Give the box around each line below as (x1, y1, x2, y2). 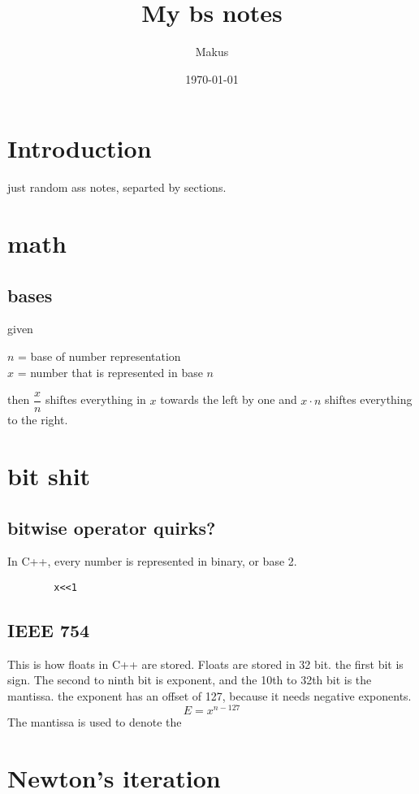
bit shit (7, 459, 91, 492)
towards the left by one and (160, 391, 297, 408)
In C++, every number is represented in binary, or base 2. (7, 553, 297, 570)
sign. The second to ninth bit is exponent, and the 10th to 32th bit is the (7, 671, 372, 688)
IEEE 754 (7, 618, 90, 643)
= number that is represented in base (17, 363, 203, 380)
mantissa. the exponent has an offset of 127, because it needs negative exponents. (7, 688, 412, 705)
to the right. (7, 411, 68, 428)
